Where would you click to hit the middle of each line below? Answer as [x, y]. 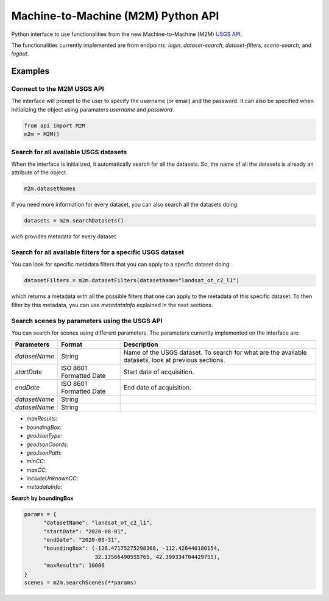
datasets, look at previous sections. [174, 360]
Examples [30, 71]
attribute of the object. [39, 172]
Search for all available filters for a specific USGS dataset [97, 252]
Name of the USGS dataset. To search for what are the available [215, 352]
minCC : [36, 461]
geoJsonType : [44, 436]
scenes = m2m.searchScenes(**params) [80, 582]
